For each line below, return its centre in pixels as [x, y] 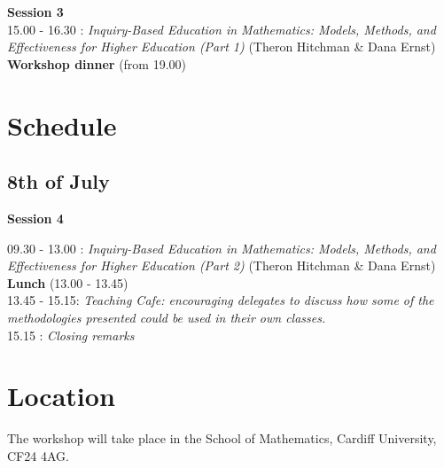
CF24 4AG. [38, 455]
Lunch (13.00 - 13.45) [68, 282]
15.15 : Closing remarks [71, 335]
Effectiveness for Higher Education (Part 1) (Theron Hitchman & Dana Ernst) [222, 47]
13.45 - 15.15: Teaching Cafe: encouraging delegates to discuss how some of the [221, 300]
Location [61, 396]
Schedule [62, 125]
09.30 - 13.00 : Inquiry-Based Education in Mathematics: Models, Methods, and [222, 248]
